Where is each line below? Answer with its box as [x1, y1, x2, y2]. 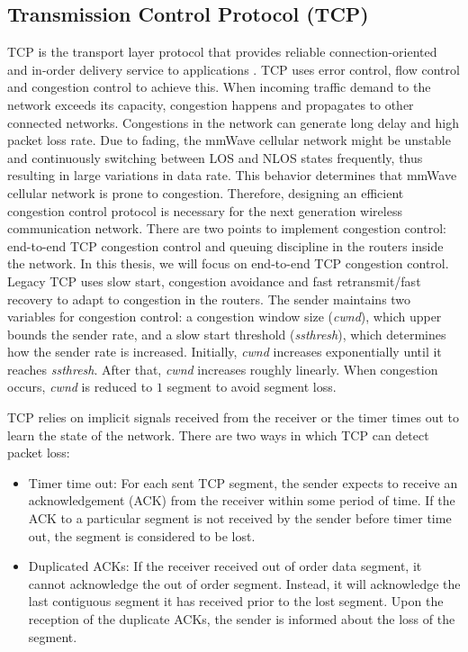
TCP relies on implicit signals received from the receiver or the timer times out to [7, 408, 459, 427]
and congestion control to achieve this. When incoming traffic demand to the [7, 77, 431, 96]
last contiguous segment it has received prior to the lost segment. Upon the [28, 592, 444, 611]
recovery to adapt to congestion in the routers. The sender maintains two [7, 289, 411, 308]
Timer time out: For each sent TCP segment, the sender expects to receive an [28, 473, 458, 492]
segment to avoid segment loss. [166, 377, 337, 396]
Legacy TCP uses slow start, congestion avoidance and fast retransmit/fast [7, 271, 421, 290]
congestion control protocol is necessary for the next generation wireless [7, 201, 402, 220]
